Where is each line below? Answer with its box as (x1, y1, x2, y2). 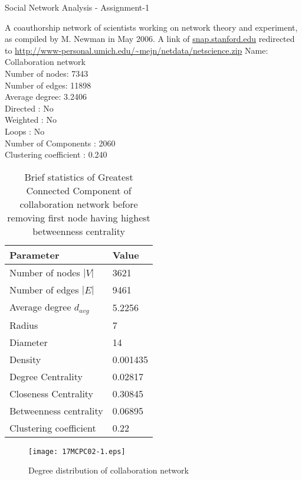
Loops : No (5, 125, 45, 137)
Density (9, 352, 41, 366)
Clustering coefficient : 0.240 (5, 148, 107, 161)
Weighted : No (5, 113, 57, 126)
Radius (9, 318, 38, 332)
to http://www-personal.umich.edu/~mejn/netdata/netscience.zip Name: (5, 44, 268, 56)
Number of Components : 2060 (5, 136, 116, 149)
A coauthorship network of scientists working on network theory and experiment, (5, 21, 298, 33)
